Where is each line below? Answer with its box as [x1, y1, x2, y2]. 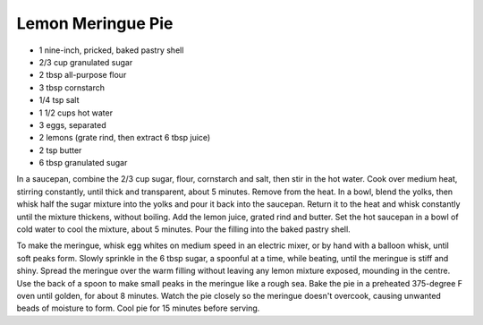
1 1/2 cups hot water [38, 107, 114, 118]
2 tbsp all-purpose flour [38, 70, 127, 81]
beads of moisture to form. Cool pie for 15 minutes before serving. [16, 303, 260, 313]
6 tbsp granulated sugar [38, 158, 128, 168]
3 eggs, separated [38, 119, 106, 130]
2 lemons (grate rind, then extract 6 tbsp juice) [38, 133, 211, 143]
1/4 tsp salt [38, 95, 80, 106]
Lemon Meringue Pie [16, 13, 174, 33]
